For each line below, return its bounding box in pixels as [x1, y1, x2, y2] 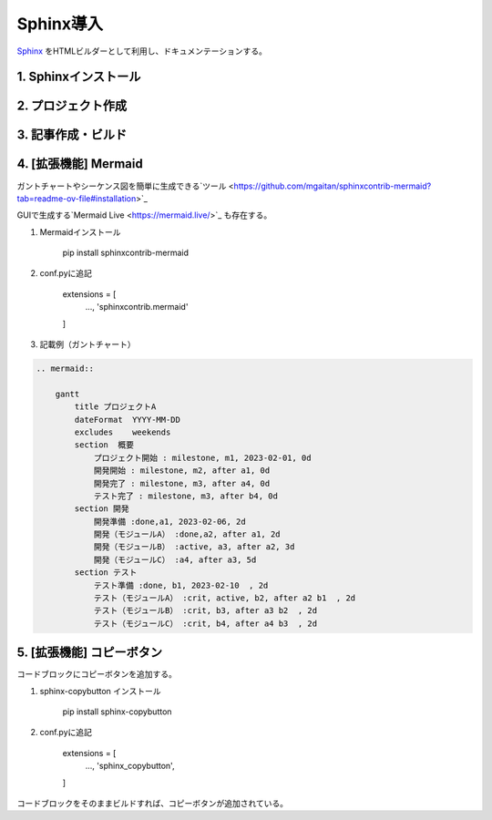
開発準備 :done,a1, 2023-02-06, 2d [93, 516, 246, 527]
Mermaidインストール [39, 226, 122, 237]
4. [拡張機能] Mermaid [16, 156, 143, 172]
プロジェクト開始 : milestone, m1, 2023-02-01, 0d [93, 452, 312, 463]
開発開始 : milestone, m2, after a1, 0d [93, 466, 271, 476]
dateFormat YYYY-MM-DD [74, 415, 181, 425]
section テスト [74, 568, 138, 578]
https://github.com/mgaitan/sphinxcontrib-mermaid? [233, 180, 432, 191]
